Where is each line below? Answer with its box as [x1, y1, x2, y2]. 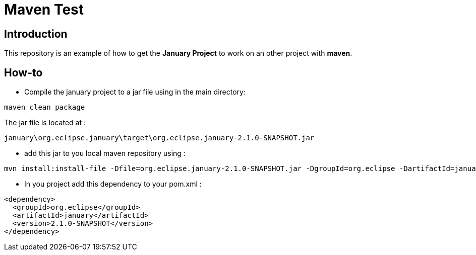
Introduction [4, 27, 68, 40]
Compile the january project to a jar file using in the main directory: [24, 88, 246, 97]
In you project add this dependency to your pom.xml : [24, 180, 202, 189]
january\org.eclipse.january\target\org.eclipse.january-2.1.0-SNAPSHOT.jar [4, 134, 315, 142]
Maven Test [4, 1, 84, 18]
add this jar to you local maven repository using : [24, 149, 186, 158]
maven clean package [4, 103, 85, 112]
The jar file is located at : [4, 118, 86, 127]
